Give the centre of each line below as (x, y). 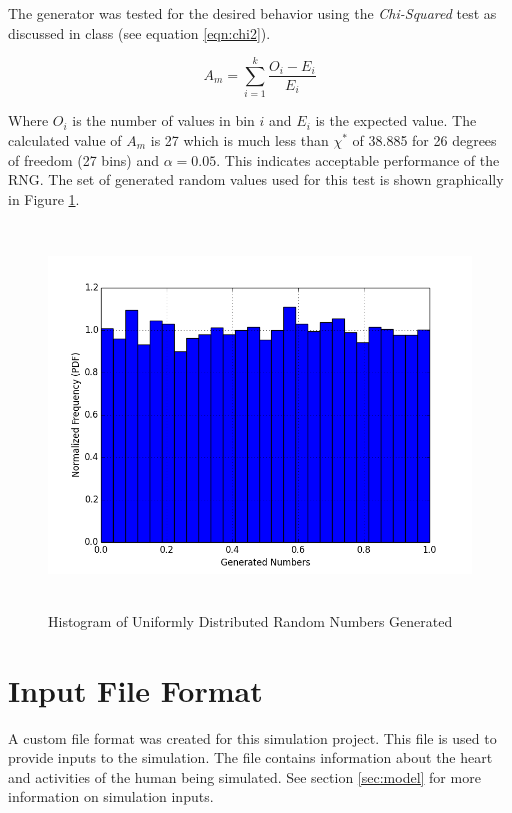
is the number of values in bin (163, 120)
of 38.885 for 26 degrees (424, 139)
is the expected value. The (396, 120)
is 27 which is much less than (239, 139)
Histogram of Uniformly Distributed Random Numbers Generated (250, 620)
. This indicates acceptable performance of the (358, 159)
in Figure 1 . (44, 198)
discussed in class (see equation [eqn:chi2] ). (139, 32)
